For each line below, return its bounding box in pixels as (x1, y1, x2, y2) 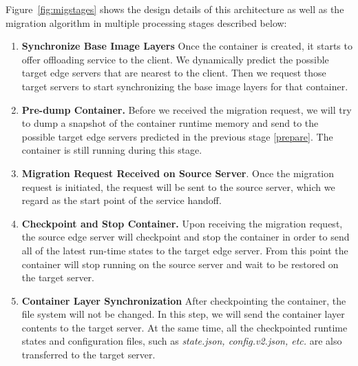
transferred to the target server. (21, 347, 156, 362)
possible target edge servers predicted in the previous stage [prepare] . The (21, 129, 333, 143)
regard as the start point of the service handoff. (21, 193, 222, 207)
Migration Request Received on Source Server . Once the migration (21, 165, 335, 180)
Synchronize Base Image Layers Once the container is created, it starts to (21, 39, 352, 53)
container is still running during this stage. (21, 143, 202, 157)
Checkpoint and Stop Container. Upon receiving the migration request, (21, 216, 343, 230)
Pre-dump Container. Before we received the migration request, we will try (21, 102, 352, 116)
